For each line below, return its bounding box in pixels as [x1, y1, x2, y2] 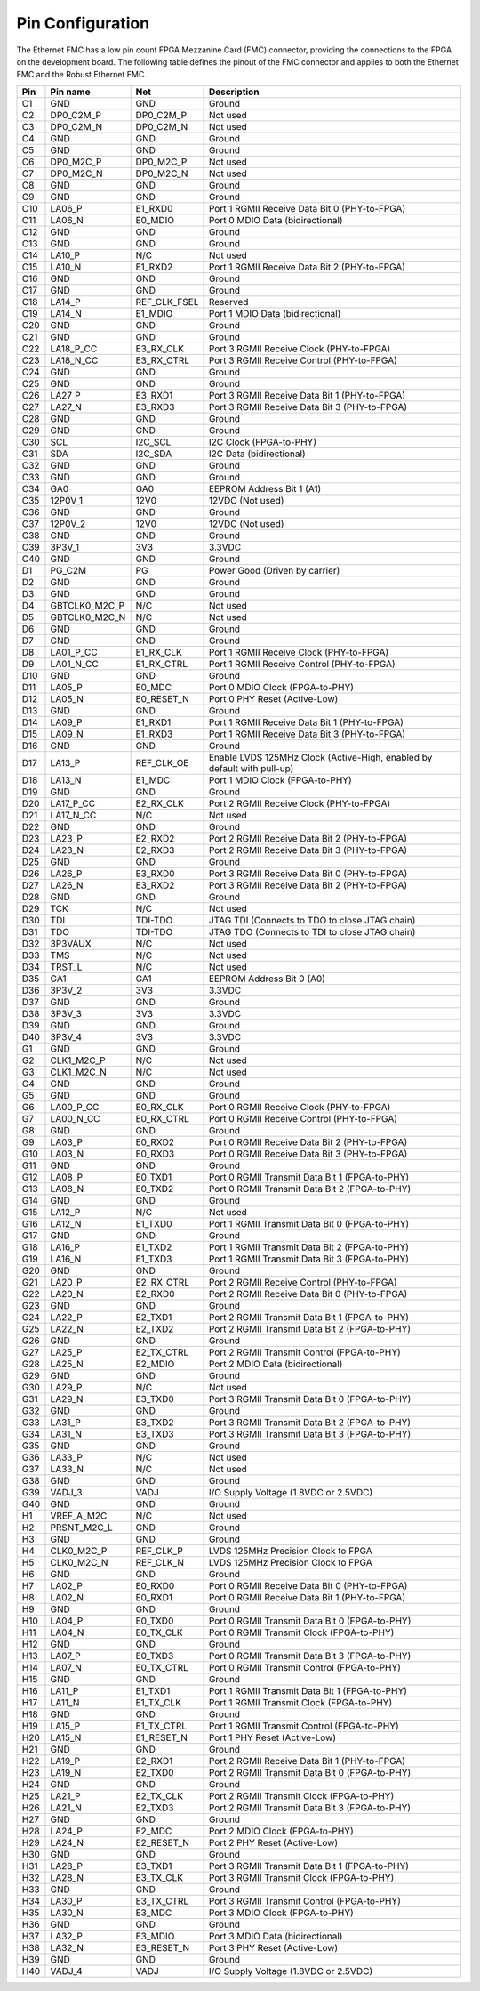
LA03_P [50, 1135, 84, 1148]
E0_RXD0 [135, 1579, 175, 1592]
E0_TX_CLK [135, 1626, 184, 1639]
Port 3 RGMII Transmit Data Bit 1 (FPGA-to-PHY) [208, 1859, 409, 1872]
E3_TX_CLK [135, 1871, 184, 1883]
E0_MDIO [135, 214, 175, 226]
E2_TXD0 [135, 1766, 174, 1778]
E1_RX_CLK [135, 646, 182, 658]
